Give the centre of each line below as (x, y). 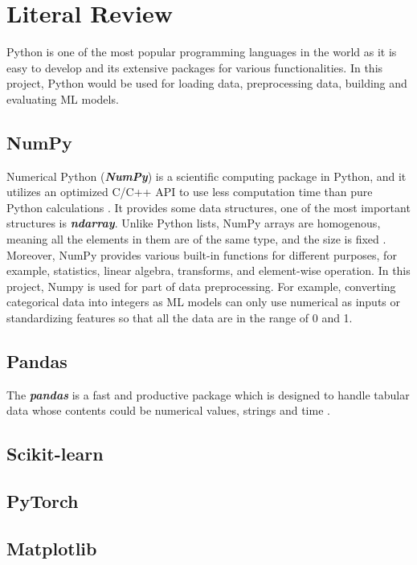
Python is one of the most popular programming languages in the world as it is (202, 52)
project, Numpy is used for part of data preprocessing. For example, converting (201, 286)
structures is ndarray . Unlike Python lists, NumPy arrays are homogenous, (194, 223)
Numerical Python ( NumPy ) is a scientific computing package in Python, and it (206, 176)
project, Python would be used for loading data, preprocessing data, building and (207, 83)
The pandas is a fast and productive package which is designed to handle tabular (208, 394)
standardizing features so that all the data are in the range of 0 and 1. (180, 318)
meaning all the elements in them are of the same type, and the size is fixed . (196, 239)
